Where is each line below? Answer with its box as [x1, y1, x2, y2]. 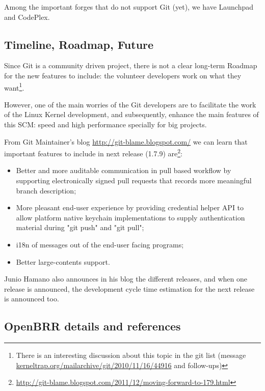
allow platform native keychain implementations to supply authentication [16, 212, 245, 222]
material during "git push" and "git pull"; [16, 222, 144, 233]
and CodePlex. [4, 11, 50, 22]
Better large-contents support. [16, 256, 110, 267]
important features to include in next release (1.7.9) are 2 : [4, 147, 182, 158]
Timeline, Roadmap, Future [4, 36, 154, 52]
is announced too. [4, 293, 59, 304]
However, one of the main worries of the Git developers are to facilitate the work [4, 99, 256, 109]
